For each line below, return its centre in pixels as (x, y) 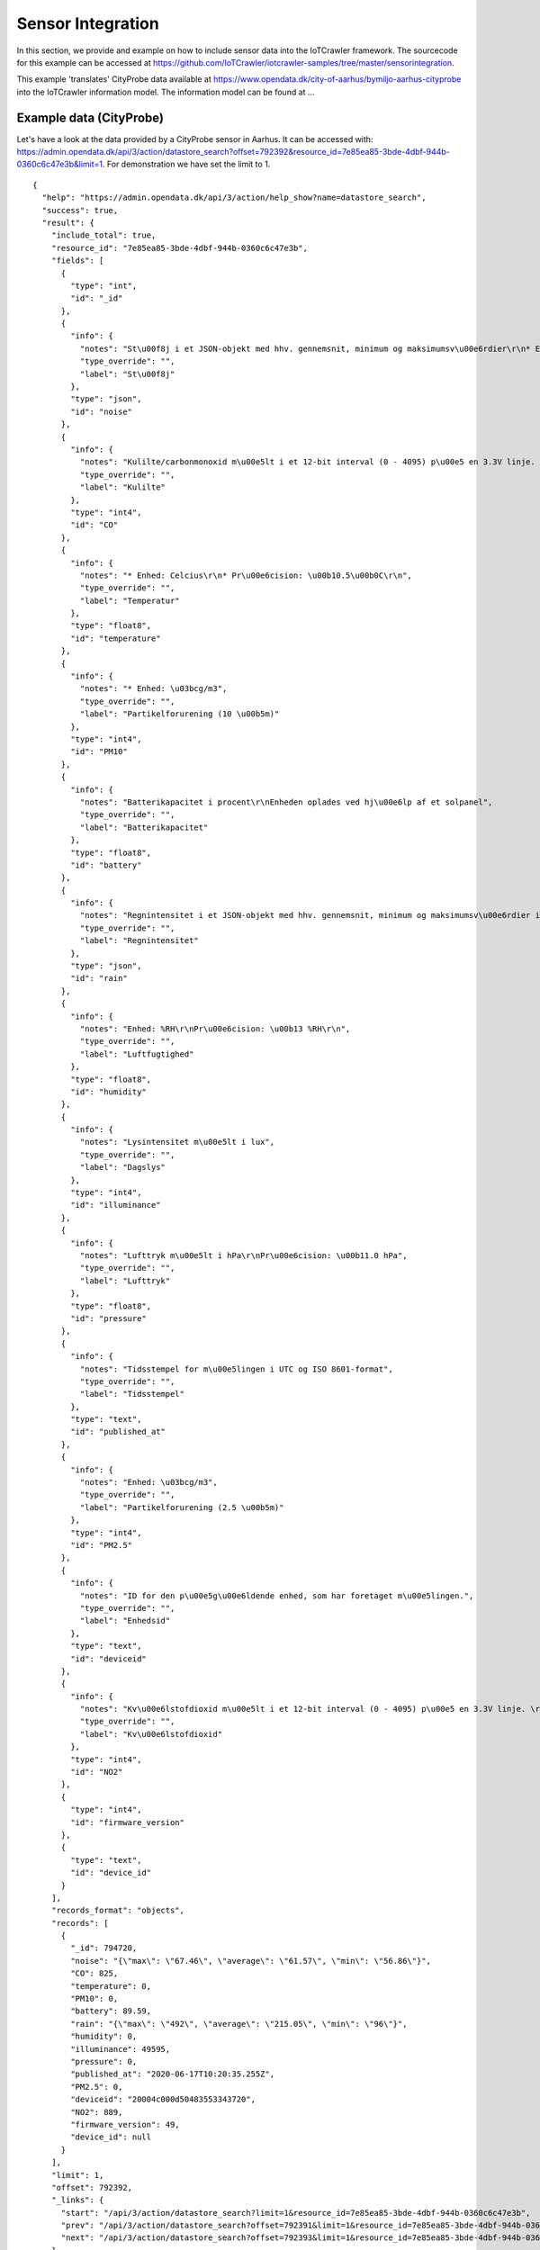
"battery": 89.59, (111, 2011)
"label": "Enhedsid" (125, 1621)
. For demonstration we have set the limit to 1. (186, 164)
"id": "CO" (94, 525)
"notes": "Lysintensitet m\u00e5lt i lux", (177, 1142)
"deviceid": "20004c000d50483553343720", (163, 2100)
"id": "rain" (99, 978)
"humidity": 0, (104, 2037)
